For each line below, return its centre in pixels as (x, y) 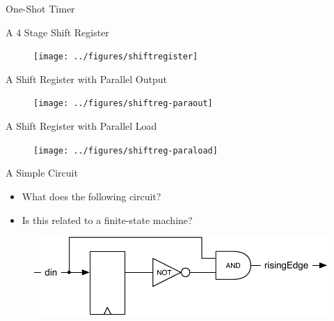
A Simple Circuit (42, 173)
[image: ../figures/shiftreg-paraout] (123, 104)
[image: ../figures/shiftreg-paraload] (126, 150)
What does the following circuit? (92, 196)
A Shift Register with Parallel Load (81, 126)
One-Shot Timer (40, 8)
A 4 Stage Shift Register (57, 32)
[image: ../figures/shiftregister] (116, 57)
